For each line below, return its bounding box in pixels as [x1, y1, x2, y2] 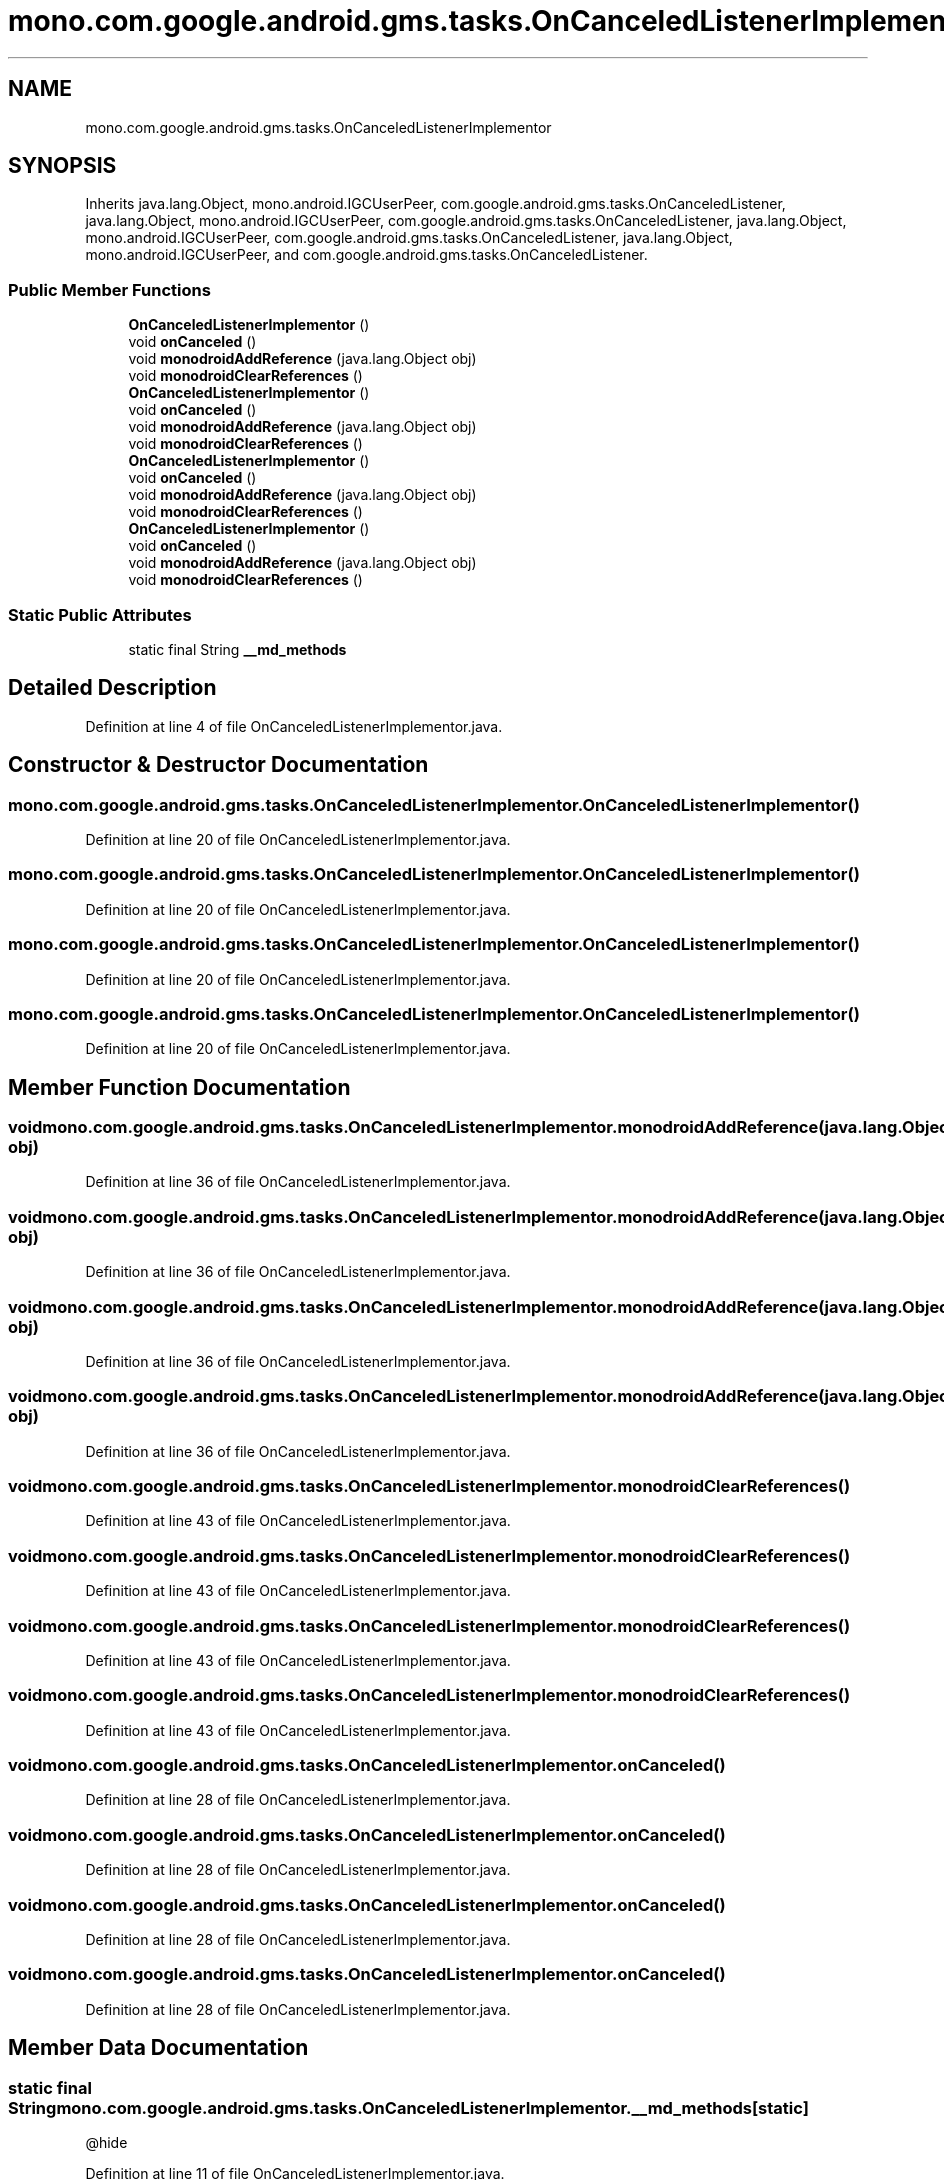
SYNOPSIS [8, 153, 117, 179]
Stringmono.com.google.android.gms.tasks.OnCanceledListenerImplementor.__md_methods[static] [8, 2097, 809, 2118]
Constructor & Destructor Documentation [8, 752, 429, 778]
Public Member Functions [8, 279, 211, 300]
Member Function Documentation [8, 1074, 351, 1100]
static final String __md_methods [128, 640, 347, 658]
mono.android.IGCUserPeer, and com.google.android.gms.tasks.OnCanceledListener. [85, 246, 648, 264]
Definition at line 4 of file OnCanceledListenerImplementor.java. [85, 717, 503, 735]
